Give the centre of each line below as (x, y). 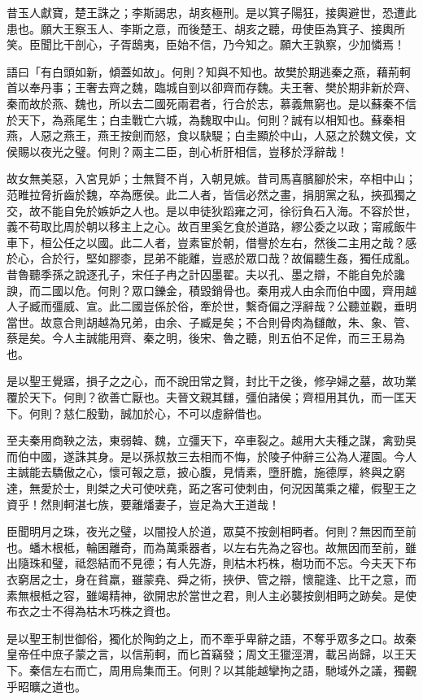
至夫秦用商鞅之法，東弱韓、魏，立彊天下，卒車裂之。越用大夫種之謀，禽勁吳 (211, 440)
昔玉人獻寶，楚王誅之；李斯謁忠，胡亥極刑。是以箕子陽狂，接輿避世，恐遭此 (211, 12)
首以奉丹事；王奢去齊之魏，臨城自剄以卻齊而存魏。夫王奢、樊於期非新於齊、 (211, 87)
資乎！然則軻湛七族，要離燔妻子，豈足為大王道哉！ (143, 504)
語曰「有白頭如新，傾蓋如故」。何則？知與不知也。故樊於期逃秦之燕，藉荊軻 (209, 71)
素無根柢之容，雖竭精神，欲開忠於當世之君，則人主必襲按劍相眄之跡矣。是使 (211, 595)
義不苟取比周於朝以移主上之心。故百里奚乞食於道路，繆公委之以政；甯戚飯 (206, 226)
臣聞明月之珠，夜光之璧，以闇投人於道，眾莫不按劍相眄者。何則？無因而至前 (211, 531)
